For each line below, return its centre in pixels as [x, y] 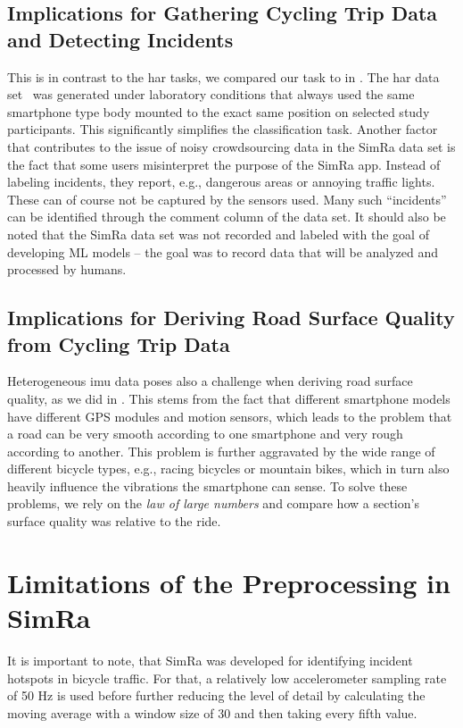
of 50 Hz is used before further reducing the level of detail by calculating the [216, 695]
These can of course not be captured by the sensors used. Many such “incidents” [227, 199]
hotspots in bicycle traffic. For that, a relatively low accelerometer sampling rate [227, 678]
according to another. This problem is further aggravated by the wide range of [221, 451]
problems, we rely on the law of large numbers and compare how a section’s [213, 503]
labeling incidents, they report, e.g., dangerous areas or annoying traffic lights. [221, 182]
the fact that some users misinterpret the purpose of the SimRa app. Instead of [224, 164]
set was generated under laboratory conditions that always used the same [211, 94]
